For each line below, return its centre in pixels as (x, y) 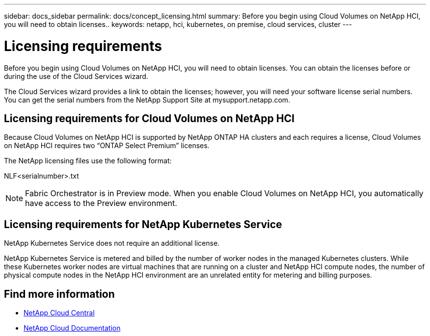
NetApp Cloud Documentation (72, 328)
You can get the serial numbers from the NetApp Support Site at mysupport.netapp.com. (147, 100)
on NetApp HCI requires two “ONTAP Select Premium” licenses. (107, 146)
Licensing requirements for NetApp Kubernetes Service (143, 224)
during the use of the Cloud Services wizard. (76, 76)
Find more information (59, 294)
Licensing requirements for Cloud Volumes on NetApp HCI (149, 118)
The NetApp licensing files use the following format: (88, 161)
